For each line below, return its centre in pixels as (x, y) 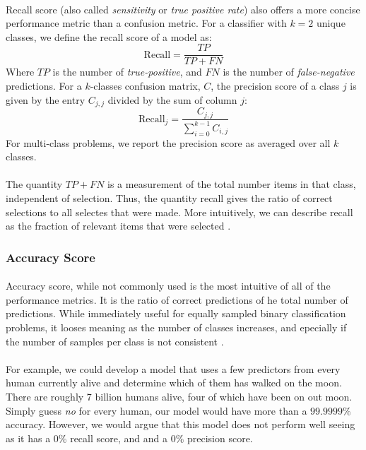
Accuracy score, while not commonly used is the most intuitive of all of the (168, 286)
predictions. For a (44, 86)
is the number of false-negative (289, 72)
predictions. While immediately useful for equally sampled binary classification (176, 313)
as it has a (28, 438)
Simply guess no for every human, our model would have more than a (157, 410)
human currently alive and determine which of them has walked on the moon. (174, 383)
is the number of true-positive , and (127, 72)
